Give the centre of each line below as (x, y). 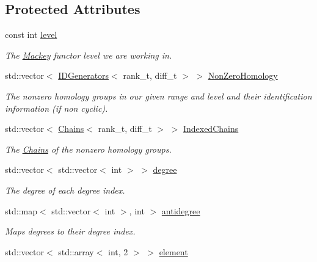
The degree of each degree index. (65, 190)
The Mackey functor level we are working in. (89, 55)
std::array (76, 251)
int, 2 (118, 251)
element (173, 251)
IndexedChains (211, 129)
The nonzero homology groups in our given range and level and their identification (158, 96)
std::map (21, 210)
